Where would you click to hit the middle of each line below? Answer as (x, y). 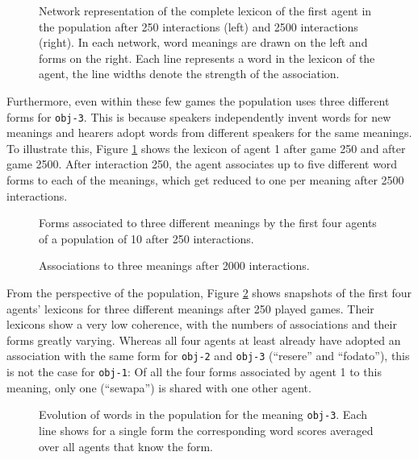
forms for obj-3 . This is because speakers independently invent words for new (199, 116)
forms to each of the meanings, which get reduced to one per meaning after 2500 (205, 180)
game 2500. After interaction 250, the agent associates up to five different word (202, 164)
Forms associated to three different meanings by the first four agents (208, 223)
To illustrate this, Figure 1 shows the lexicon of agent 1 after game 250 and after (206, 148)
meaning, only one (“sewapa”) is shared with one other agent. (159, 387)
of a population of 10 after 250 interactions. (146, 238)
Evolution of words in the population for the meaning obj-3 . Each (203, 414)
